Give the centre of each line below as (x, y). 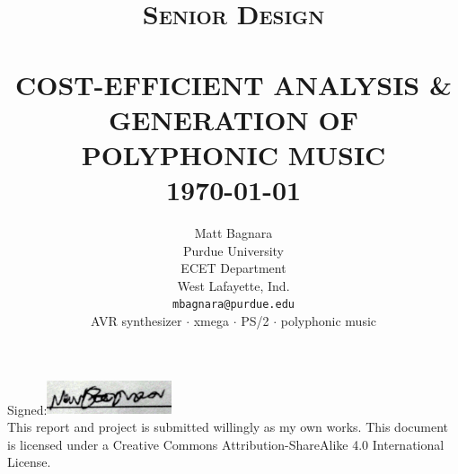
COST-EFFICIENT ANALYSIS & (233, 84)
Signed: (27, 409)
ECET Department (233, 268)
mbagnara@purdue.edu (233, 305)
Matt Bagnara (233, 233)
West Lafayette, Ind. (233, 285)
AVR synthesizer (136, 321)
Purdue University (233, 250)
